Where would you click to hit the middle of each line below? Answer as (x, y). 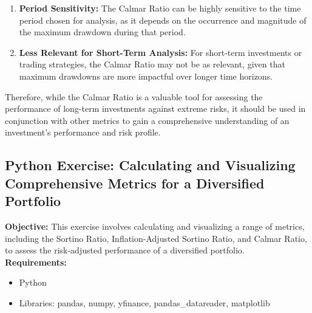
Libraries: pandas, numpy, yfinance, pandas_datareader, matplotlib (144, 302)
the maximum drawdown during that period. (102, 32)
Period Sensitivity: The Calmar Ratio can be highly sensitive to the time (160, 8)
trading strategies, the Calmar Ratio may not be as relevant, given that (152, 64)
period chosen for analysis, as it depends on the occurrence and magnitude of (163, 20)
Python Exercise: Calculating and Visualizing (150, 165)
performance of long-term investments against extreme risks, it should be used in (155, 108)
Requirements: (36, 262)
